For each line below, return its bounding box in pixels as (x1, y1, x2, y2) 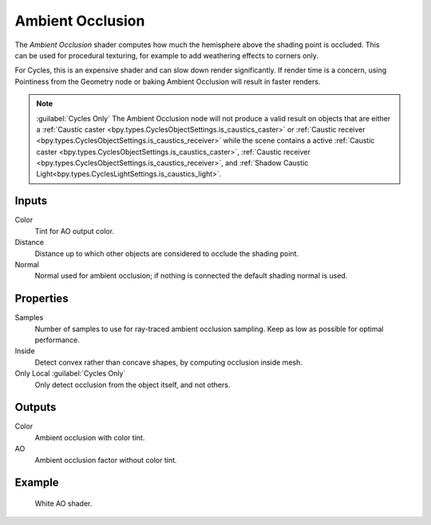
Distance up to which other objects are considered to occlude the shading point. (34, 248, 299, 259)
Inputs (14, 194, 48, 207)
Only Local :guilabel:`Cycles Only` (14, 369, 126, 378)
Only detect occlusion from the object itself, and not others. (34, 380, 231, 389)
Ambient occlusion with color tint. (34, 432, 145, 442)
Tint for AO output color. (34, 226, 115, 235)
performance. (34, 335, 80, 345)
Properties (14, 292, 69, 306)
